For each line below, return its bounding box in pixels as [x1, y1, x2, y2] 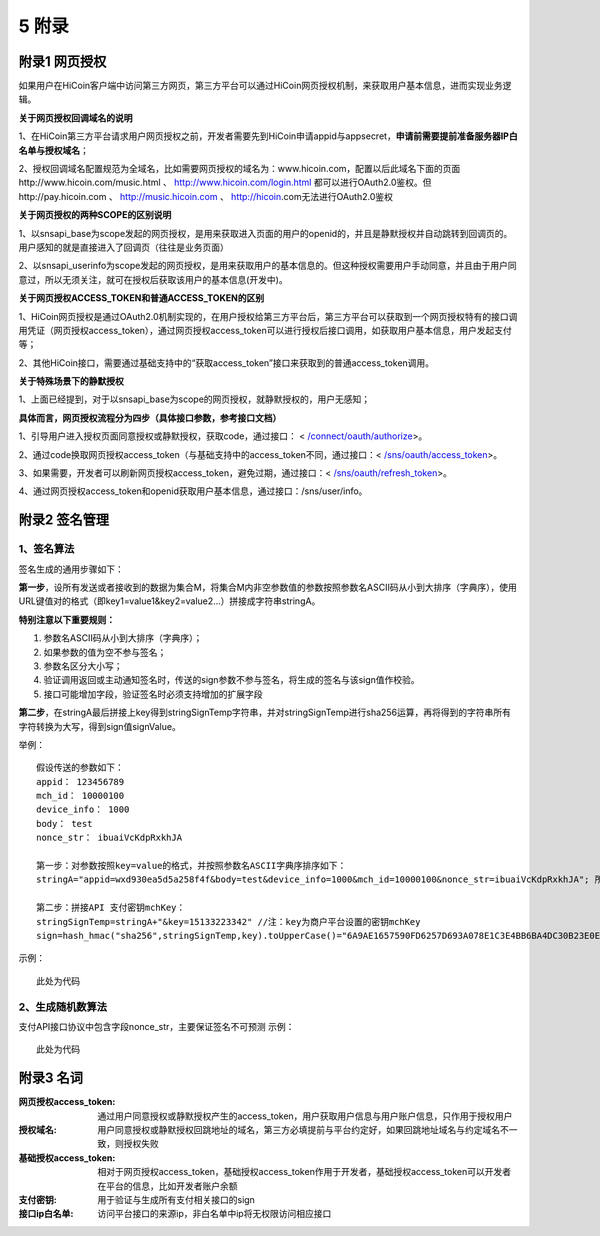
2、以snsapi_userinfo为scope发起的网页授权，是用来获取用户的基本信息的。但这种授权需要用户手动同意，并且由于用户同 [18, 260, 517, 272]
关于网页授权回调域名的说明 [18, 111, 133, 124]
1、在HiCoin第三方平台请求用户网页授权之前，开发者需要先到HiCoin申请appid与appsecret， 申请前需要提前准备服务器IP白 [18, 130, 519, 142]
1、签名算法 [18, 542, 75, 556]
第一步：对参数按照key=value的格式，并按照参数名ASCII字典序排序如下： [36, 860, 347, 872]
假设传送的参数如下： [36, 762, 124, 774]
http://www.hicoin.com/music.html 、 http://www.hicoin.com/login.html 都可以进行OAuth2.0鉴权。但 [18, 176, 432, 189]
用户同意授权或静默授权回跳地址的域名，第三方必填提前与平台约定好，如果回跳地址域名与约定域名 [97, 1123, 500, 1135]
